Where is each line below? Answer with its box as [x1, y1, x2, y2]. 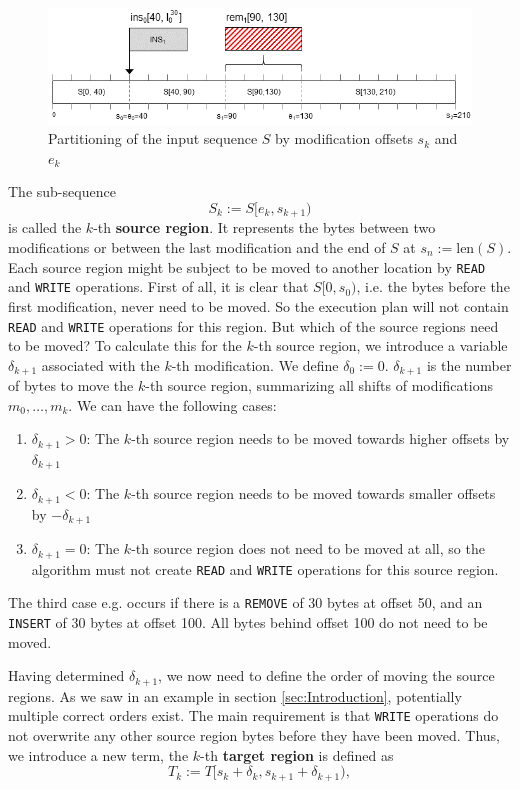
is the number [426, 354, 512, 375]
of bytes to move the [8, 375, 134, 396]
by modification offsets [275, 128, 413, 149]
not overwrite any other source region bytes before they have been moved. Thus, [8, 724, 500, 745]
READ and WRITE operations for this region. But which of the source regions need [8, 315, 499, 336]
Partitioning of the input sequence [48, 128, 258, 149]
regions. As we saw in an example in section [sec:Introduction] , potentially [8, 685, 462, 706]
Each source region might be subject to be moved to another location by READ [8, 256, 486, 277]
